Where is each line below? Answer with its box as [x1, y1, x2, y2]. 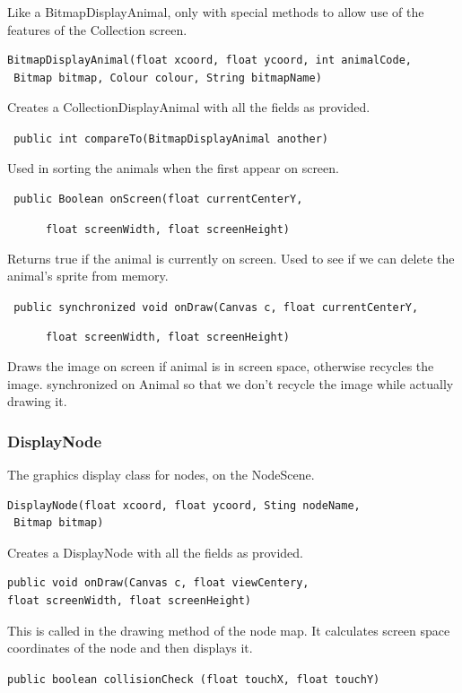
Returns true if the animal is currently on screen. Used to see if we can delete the [7, 248, 455, 267]
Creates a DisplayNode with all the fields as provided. [7, 542, 303, 561]
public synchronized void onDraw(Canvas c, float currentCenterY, [13, 300, 419, 314]
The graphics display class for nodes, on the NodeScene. [7, 465, 315, 484]
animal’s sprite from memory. [7, 266, 169, 285]
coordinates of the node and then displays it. [7, 638, 253, 657]
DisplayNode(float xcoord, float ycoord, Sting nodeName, [7, 498, 361, 512]
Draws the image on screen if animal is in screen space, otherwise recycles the [7, 357, 434, 376]
